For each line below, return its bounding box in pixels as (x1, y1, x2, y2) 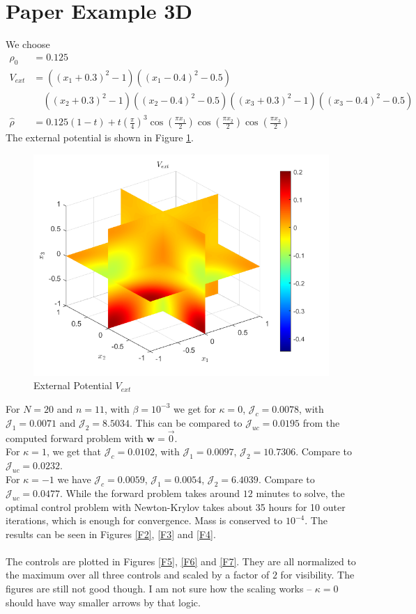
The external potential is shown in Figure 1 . (6, 130, 194, 145)
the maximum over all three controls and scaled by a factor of (6, 567, 270, 582)
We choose (6, 37, 50, 52)
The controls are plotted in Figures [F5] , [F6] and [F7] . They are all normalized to (6, 553, 356, 568)
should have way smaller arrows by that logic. (6, 595, 201, 609)
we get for (174, 401, 216, 416)
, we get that (46, 444, 102, 459)
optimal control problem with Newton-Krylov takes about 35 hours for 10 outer (6, 499, 346, 514)
